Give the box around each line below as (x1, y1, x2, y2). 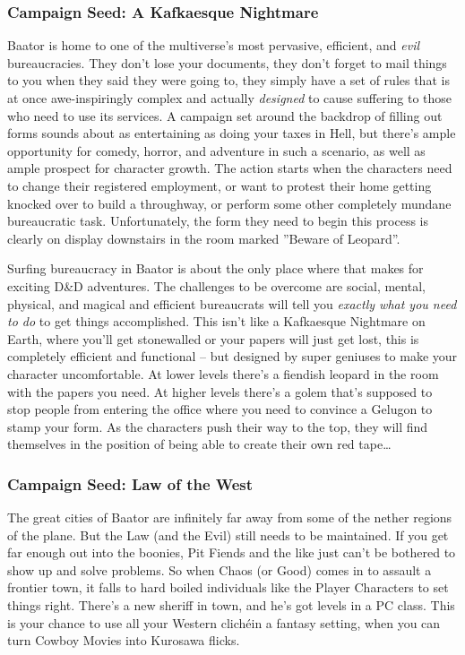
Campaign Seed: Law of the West (7, 472, 254, 495)
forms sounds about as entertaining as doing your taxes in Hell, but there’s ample (7, 124, 456, 142)
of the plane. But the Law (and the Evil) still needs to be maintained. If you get (7, 525, 449, 544)
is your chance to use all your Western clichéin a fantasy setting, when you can (7, 613, 441, 632)
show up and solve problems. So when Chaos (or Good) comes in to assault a (7, 560, 432, 579)
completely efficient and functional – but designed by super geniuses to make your (7, 347, 458, 366)
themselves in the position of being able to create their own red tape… (7, 435, 392, 453)
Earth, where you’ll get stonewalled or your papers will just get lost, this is (7, 329, 419, 348)
